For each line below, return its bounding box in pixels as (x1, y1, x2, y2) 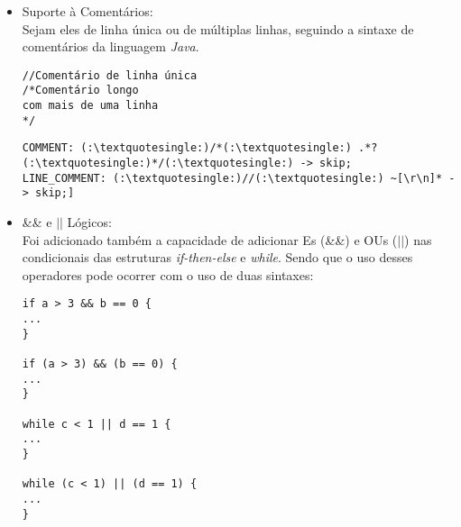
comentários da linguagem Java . (22, 37, 199, 56)
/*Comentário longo (22, 84, 139, 97)
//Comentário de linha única (22, 68, 198, 82)
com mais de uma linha (22, 99, 159, 113)
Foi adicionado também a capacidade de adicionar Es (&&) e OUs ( (22, 230, 398, 249)
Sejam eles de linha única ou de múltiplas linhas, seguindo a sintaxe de (22, 19, 414, 38)
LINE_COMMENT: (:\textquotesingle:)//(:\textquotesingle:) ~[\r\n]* (22, 171, 443, 185)
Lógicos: (67, 213, 112, 232)
